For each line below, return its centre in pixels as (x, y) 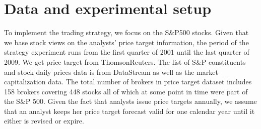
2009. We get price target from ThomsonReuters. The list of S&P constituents (125, 61)
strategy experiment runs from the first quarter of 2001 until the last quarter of (127, 52)
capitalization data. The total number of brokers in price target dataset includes (128, 82)
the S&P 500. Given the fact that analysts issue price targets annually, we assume (130, 101)
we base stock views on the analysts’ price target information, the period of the (126, 42)
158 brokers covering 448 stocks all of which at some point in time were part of (126, 91)
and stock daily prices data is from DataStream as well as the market (111, 72)
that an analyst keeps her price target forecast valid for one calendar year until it (129, 111)
